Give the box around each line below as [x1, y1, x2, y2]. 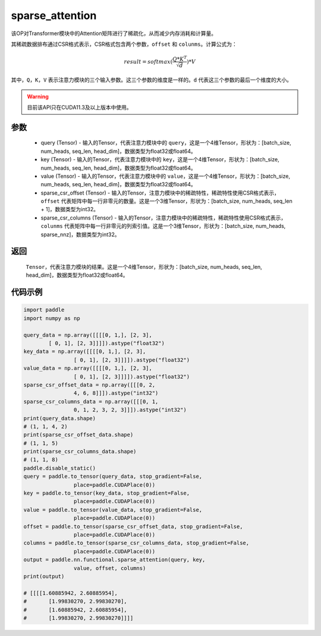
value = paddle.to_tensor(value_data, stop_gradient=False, [23, 506, 203, 513]
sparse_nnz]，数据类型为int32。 [40, 231, 120, 238]
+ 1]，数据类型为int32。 [40, 206, 99, 213]
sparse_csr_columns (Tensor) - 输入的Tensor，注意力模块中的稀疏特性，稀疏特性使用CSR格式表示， [40, 214, 287, 221]
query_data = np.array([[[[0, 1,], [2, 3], [23, 331, 153, 339]
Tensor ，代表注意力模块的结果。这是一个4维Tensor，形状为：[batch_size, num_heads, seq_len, [26, 264, 263, 271]
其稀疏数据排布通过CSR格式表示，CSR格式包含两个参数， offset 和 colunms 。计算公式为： [11, 40, 237, 48]
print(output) [23, 573, 65, 579]
